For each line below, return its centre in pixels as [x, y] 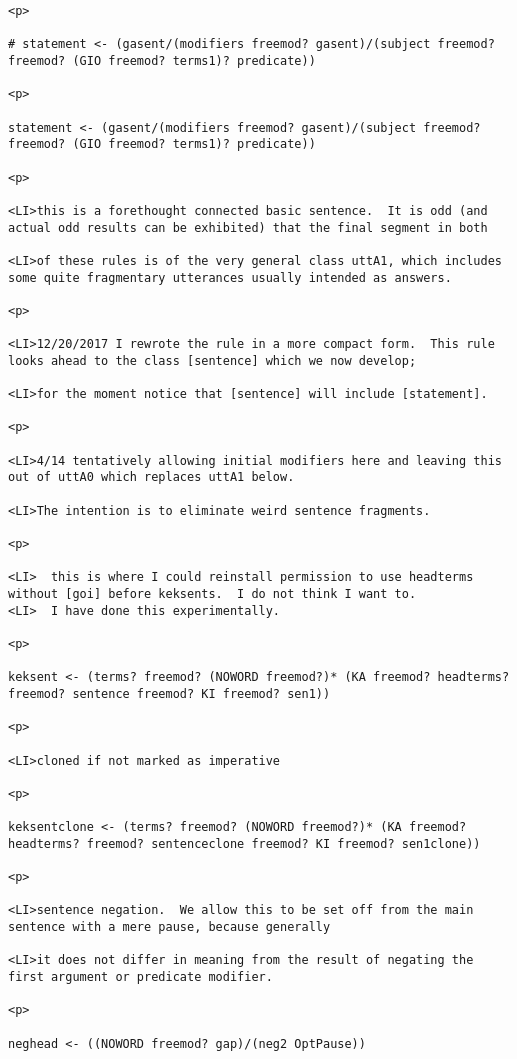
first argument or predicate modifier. [140, 977]
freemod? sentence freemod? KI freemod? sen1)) [169, 693]
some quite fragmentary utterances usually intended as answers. [230, 277]
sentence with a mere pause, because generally [169, 927]
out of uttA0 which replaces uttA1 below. [151, 477]
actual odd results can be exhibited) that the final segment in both [248, 227]
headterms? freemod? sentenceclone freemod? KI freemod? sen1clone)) [244, 843]
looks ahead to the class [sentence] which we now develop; [212, 360]
